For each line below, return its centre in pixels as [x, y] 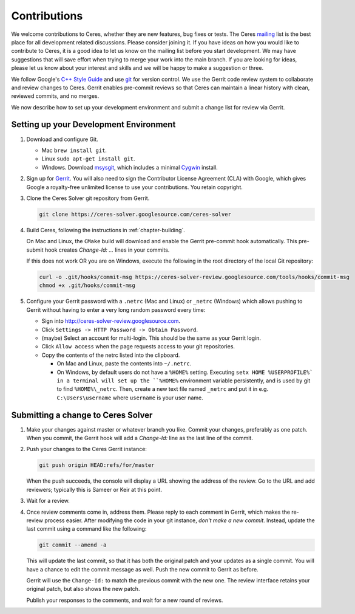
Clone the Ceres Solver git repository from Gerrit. [88, 198]
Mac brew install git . [74, 150]
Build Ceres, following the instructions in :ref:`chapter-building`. [106, 230]
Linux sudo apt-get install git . [88, 159]
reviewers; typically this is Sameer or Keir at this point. [94, 489]
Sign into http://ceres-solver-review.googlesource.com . [111, 321]
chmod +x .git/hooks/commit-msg [87, 285]
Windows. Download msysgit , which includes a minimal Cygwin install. [130, 167]
